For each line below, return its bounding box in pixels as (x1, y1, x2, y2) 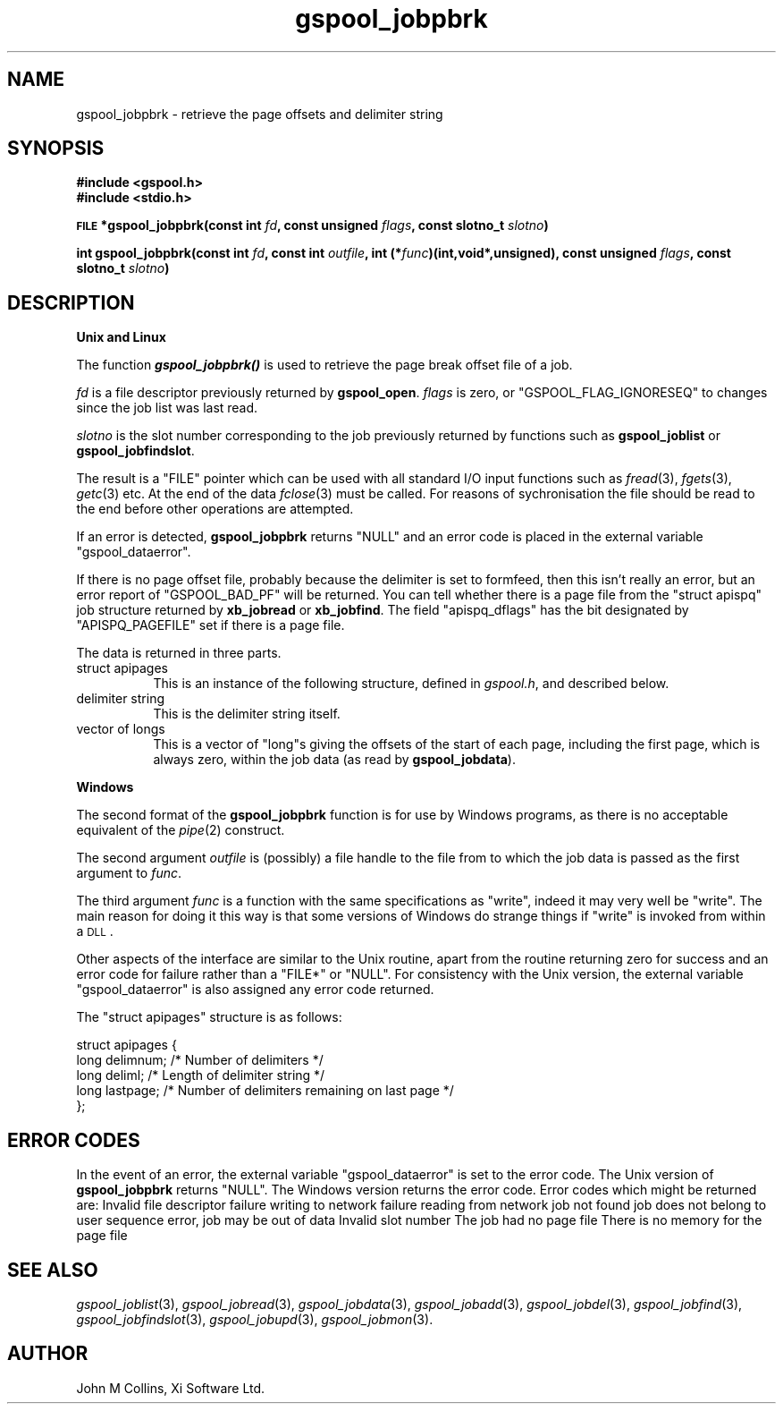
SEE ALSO (7, 1258, 98, 1281)
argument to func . (76, 865, 181, 881)
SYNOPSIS (7, 137, 105, 160)
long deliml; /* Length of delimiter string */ (76, 1067, 325, 1084)
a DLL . (76, 923, 114, 939)
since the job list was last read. (76, 400, 258, 416)
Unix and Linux (76, 329, 166, 345)
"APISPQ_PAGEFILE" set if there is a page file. (76, 617, 345, 633)
